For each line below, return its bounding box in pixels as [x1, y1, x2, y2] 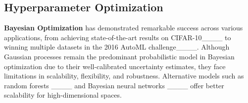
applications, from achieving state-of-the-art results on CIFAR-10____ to [4, 32, 231, 42]
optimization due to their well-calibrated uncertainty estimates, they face [4, 61, 226, 71]
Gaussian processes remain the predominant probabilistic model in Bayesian [4, 51, 235, 61]
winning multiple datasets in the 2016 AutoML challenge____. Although [4, 42, 230, 52]
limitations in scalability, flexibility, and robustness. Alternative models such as [4, 71, 244, 81]
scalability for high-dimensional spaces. [4, 90, 122, 100]
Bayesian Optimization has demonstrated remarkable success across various [4, 23, 243, 33]
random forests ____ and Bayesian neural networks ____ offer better [4, 80, 224, 90]
